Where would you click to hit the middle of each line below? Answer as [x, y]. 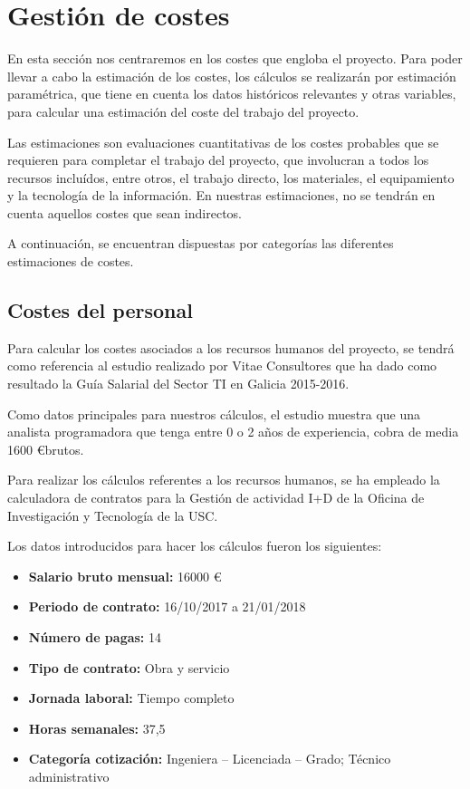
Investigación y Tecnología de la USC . [113, 515]
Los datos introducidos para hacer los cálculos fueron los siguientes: [195, 546]
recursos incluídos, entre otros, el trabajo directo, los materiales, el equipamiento [231, 177]
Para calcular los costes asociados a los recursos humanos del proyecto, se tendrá [231, 347]
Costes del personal [100, 310]
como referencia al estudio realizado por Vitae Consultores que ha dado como [222, 366]
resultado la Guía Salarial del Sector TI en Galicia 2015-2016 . [178, 384]
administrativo [69, 776]
